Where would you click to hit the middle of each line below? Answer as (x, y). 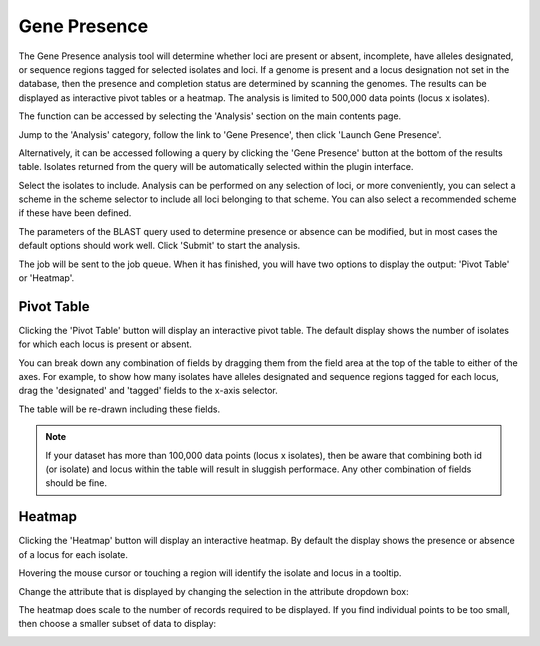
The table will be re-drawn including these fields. (119, 409)
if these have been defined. (75, 213)
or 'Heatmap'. (46, 278)
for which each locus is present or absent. (105, 344)
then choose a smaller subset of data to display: (117, 624)
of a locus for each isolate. (73, 554)
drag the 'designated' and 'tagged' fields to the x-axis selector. (148, 391)
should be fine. (76, 483)
